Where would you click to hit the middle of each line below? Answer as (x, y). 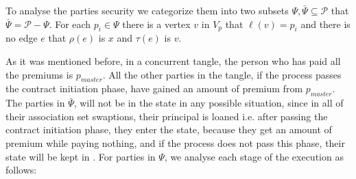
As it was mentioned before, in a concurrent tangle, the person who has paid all (173, 60)
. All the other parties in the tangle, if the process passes (222, 74)
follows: (21, 170)
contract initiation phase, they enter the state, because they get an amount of (169, 129)
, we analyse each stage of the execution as (254, 156)
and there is (325, 24)
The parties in (35, 103)
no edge (22, 38)
